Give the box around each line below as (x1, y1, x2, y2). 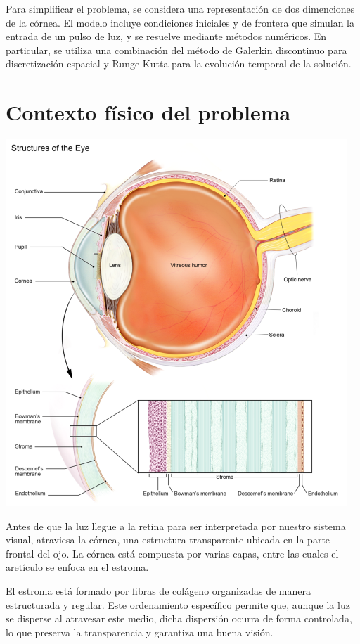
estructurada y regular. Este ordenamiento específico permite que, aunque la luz (6, 597, 350, 612)
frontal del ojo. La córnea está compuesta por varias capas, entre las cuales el (6, 546, 339, 560)
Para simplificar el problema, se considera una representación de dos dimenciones (6, 1, 355, 15)
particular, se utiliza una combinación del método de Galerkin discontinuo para (6, 42, 347, 57)
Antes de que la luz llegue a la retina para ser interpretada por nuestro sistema (6, 518, 346, 533)
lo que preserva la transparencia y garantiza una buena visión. (6, 624, 274, 639)
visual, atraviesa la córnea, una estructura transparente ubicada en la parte (6, 532, 330, 547)
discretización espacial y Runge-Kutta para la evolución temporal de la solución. (6, 56, 352, 71)
